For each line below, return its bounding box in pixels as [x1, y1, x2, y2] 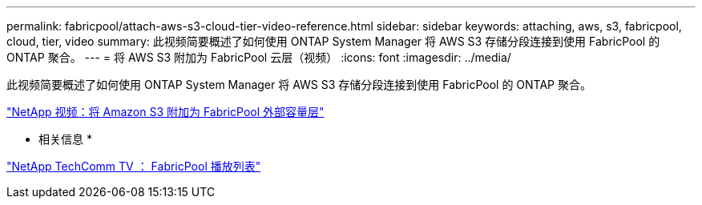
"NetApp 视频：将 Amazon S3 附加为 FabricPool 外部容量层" [6, 105, 325, 119]
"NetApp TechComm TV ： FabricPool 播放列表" [6, 159, 261, 173]
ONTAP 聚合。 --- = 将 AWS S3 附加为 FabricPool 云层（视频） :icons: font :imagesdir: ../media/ [6, 50, 511, 64]
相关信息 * [38, 132, 92, 146]
